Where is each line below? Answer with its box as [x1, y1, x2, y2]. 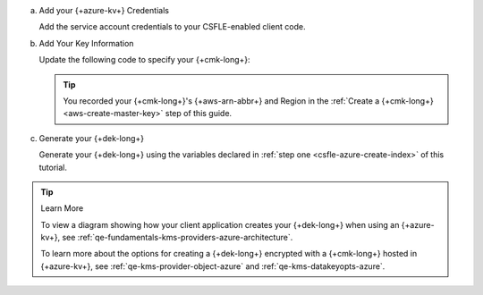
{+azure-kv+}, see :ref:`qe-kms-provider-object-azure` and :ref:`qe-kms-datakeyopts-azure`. [40, 260, 386, 272]
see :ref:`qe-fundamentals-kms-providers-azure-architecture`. [62, 232, 293, 243]
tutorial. [38, 162, 67, 173]
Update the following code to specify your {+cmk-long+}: [38, 55, 250, 65]
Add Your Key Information [38, 38, 134, 48]
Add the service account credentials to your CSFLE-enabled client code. [38, 21, 306, 32]
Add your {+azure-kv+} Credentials [38, 5, 170, 15]
